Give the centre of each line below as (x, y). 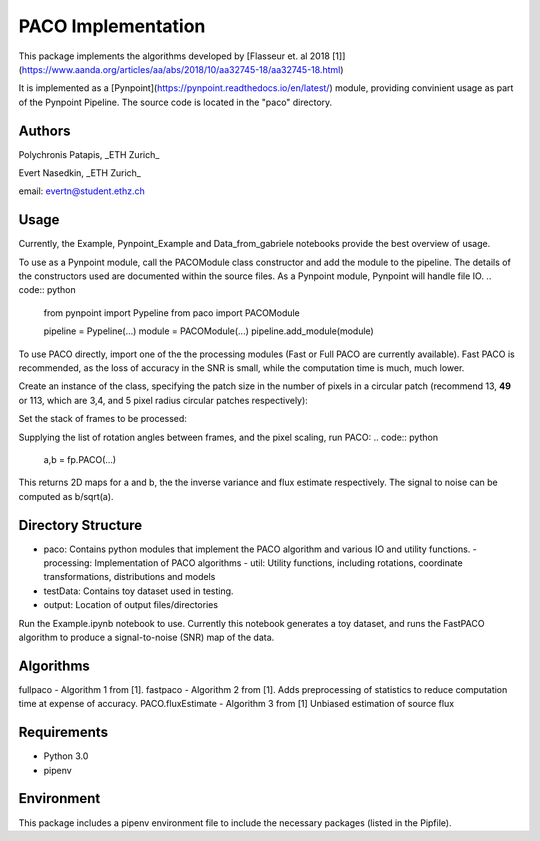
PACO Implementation (112, 26)
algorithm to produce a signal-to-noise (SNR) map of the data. (146, 637)
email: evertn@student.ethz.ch (81, 191)
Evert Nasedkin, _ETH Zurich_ (80, 173)
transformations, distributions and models (129, 577)
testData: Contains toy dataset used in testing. (138, 591)
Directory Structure (80, 525)
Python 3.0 (66, 756)
